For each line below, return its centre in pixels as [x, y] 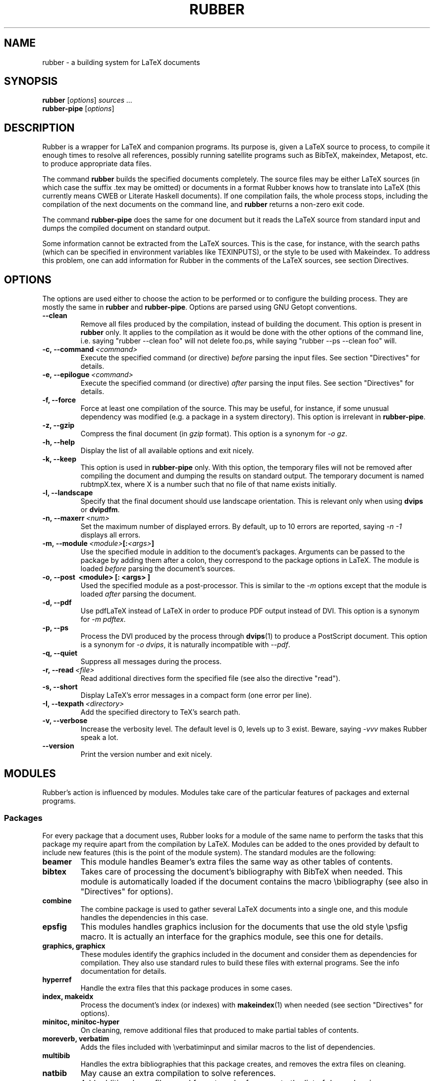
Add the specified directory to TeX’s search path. [160, 712]
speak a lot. [99, 738]
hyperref [57, 979]
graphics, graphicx [74, 946]
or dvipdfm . [100, 510]
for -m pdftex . [103, 619]
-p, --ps [55, 628]
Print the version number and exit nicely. [146, 754]
